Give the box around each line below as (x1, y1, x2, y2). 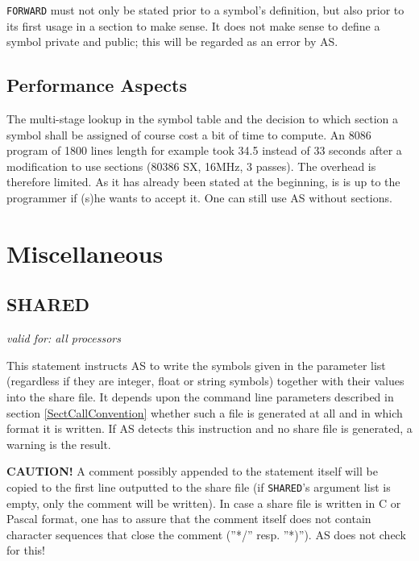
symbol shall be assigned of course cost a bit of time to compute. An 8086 (6, 126, 371, 143)
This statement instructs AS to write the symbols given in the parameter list (6, 356, 386, 373)
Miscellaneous (6, 236, 164, 269)
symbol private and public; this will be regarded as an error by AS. (6, 33, 338, 50)
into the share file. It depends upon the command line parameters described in (6, 388, 394, 405)
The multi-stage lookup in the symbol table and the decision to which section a (6, 110, 399, 127)
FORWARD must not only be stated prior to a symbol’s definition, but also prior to (6, 2, 404, 18)
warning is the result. (6, 435, 111, 452)
